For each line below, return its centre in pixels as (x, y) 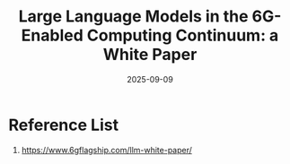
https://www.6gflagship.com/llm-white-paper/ (106, 150)
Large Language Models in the (133, 17)
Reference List (63, 125)
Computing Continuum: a (183, 35)
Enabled (53, 35)
